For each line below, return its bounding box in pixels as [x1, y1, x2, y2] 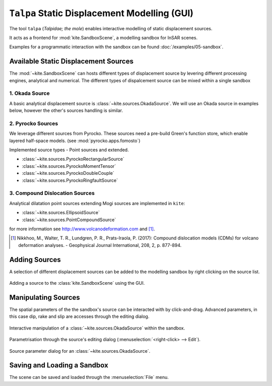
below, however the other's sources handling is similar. [9, 107, 123, 113]
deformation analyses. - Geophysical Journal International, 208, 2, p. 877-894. [18, 242, 182, 248]
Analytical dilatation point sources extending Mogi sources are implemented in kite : [9, 200, 185, 206]
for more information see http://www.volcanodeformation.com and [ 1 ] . [9, 226, 155, 232]
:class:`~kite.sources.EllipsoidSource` [22, 210, 100, 216]
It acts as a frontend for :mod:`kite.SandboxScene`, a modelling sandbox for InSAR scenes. [9, 34, 198, 40]
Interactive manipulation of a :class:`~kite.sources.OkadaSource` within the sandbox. [9, 325, 185, 331]
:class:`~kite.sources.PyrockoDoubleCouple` [22, 170, 114, 176]
